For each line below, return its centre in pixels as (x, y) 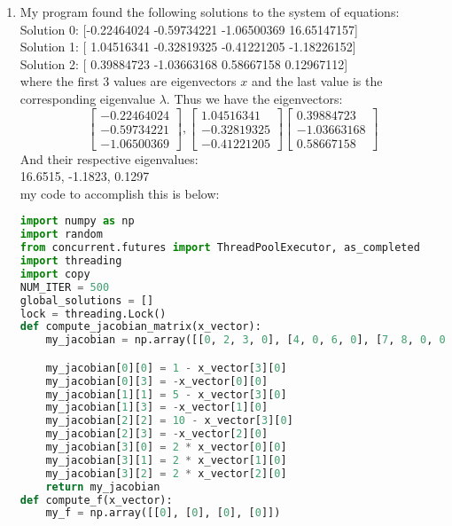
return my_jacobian (103, 487)
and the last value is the (317, 81)
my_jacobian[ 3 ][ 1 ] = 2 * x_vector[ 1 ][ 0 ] (166, 460)
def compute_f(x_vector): (96, 500)
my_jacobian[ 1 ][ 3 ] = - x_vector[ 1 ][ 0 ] (157, 408)
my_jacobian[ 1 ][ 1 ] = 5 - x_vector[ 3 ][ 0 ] (166, 394)
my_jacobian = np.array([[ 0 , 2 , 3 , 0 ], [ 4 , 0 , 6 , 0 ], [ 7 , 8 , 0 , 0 (245, 340)
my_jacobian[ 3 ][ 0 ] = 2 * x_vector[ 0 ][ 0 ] (166, 447)
